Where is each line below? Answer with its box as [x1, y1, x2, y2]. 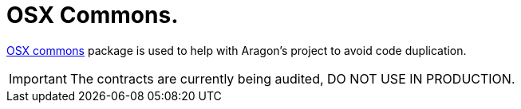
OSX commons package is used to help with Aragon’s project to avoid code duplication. [6, 43, 467, 57]
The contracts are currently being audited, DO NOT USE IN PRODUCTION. [69, 70, 515, 87]
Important [9, 70, 67, 87]
